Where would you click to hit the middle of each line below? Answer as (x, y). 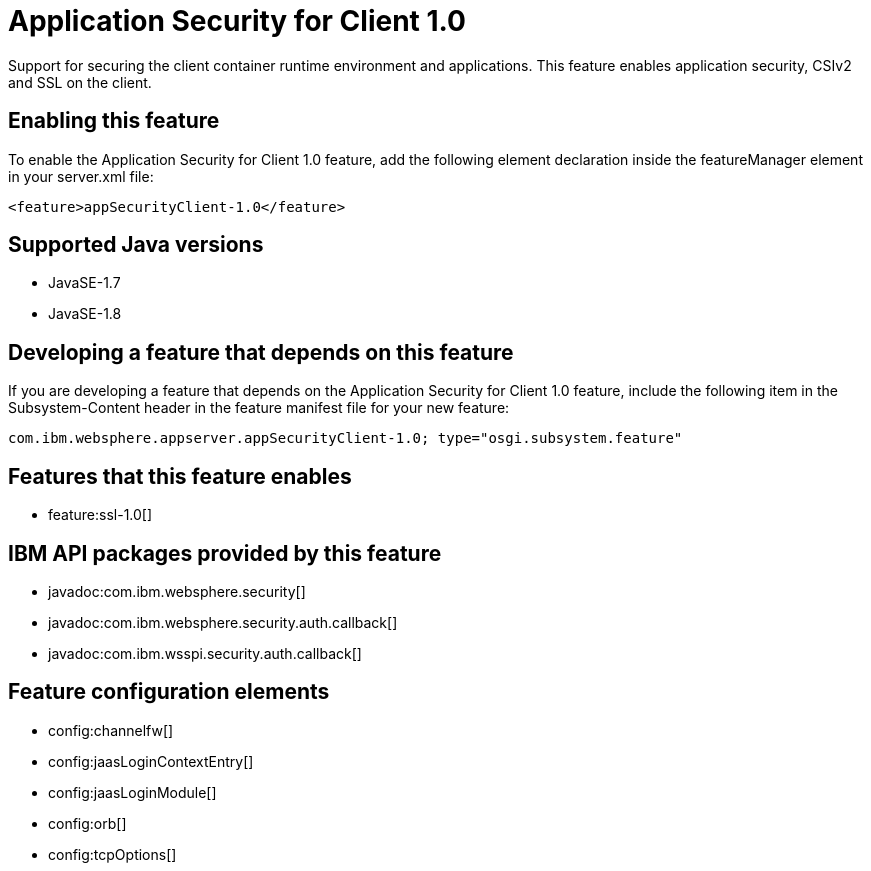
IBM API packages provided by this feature (225, 553)
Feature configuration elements (169, 692)
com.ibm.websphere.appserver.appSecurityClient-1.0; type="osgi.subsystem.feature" (345, 438)
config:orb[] (87, 823)
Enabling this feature (114, 121)
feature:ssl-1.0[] (100, 515)
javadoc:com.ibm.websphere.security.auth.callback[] (223, 622)
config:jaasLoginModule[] (132, 792)
